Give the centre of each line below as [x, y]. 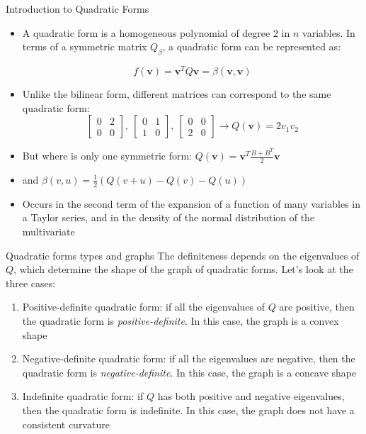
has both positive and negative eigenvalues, [251, 396]
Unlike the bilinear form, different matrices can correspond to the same [177, 94]
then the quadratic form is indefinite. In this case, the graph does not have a [188, 410]
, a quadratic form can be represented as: [252, 46]
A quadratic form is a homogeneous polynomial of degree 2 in [156, 32]
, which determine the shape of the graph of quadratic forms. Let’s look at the [183, 269]
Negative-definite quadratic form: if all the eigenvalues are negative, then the [189, 358]
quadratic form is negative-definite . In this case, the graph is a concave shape [189, 372]
